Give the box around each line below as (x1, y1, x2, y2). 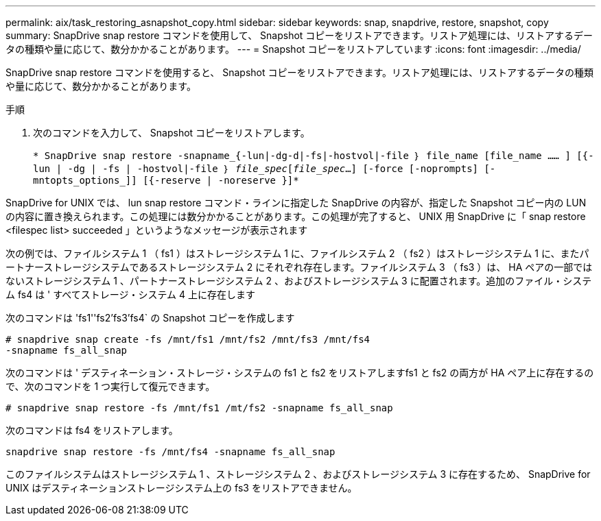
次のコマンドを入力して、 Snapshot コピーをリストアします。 (33, 127, 310, 138)
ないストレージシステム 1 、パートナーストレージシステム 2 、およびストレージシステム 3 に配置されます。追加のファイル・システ (5, 275, 592, 287)
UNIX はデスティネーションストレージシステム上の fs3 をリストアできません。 (5, 482, 357, 494)
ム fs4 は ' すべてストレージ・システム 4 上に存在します (5, 289, 255, 300)
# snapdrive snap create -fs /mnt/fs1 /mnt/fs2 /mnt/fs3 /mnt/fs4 (5, 334, 370, 345)
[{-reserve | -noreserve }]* (143, 175, 299, 186)
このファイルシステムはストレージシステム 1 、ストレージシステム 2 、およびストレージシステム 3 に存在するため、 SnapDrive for (5, 468, 591, 480)
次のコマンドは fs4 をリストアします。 (5, 424, 178, 436)
